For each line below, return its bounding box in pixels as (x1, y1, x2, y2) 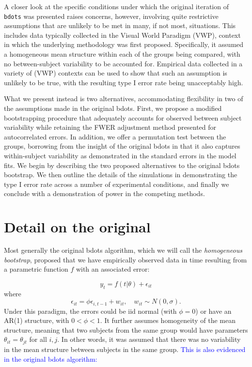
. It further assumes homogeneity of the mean (100, 315, 236, 325)
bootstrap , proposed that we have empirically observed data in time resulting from (4, 254, 247, 264)
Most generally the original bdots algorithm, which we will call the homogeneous (4, 245, 242, 255)
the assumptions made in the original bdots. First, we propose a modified (4, 103, 222, 113)
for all (29, 334, 47, 344)
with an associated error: (76, 264, 150, 274)
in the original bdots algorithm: (4, 353, 97, 364)
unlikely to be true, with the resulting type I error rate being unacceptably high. (4, 77, 243, 87)
